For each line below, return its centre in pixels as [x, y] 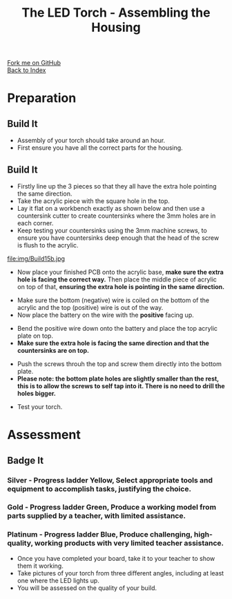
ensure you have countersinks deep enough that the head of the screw [118, 238]
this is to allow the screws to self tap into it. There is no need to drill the [121, 386]
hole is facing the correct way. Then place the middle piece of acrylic [117, 279]
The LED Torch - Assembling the [116, 13]
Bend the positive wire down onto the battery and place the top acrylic [117, 328]
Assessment [44, 435]
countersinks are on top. [53, 350]
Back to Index [27, 70]
